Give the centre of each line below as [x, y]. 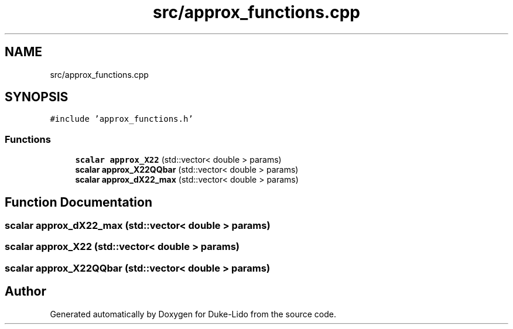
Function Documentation [78, 202]
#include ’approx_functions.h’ [122, 119]
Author [25, 292]
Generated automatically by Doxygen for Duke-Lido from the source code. [193, 314]
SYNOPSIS [37, 97]
